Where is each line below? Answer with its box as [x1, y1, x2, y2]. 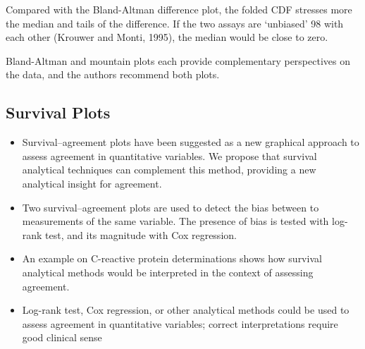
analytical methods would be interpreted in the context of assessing [22, 264, 314, 279]
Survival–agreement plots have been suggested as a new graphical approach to [22, 135, 359, 149]
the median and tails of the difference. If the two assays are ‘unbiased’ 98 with [6, 16, 344, 30]
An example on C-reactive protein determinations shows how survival [22, 251, 322, 266]
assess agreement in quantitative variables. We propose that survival [22, 148, 317, 163]
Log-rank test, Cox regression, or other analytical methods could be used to [22, 302, 349, 317]
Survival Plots [6, 102, 111, 123]
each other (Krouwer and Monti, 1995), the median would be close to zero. [6, 30, 328, 44]
